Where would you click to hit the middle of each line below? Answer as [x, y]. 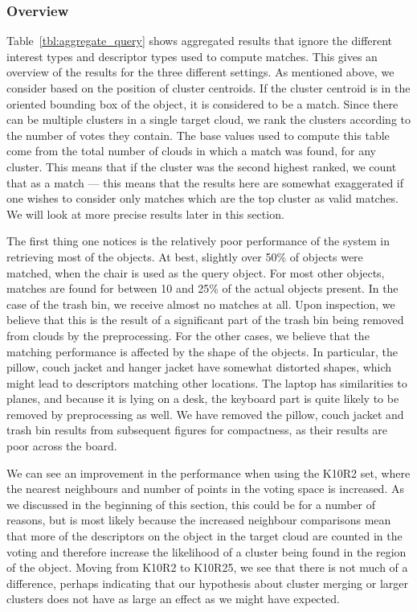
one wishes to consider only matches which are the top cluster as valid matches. [202, 198]
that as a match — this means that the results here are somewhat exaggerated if [205, 182]
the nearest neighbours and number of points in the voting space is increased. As [205, 489]
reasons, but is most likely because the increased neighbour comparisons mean [199, 520]
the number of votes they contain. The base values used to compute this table [198, 135]
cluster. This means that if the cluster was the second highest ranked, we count [202, 166]
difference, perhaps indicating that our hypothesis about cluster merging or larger [207, 583]
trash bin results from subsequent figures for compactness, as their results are [197, 430]
